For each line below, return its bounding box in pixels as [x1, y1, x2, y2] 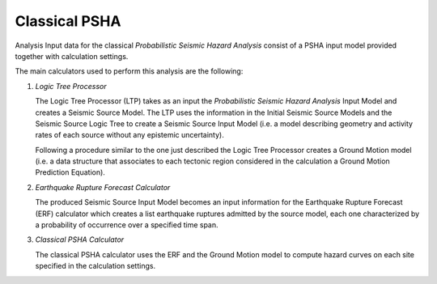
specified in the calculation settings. [35, 261, 156, 271]
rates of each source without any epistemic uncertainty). [35, 130, 224, 140]
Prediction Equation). [35, 167, 105, 177]
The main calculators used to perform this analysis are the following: [15, 66, 244, 76]
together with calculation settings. [15, 51, 129, 61]
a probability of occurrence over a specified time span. [35, 220, 218, 230]
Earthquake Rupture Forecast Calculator [35, 182, 171, 192]
